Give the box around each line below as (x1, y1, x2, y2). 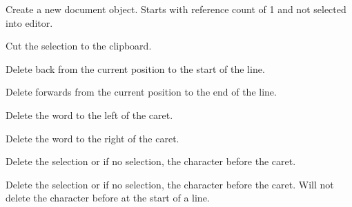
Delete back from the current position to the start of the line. (6, 61, 265, 76)
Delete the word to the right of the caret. (6, 131, 179, 145)
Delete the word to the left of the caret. (6, 107, 173, 122)
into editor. (6, 15, 53, 30)
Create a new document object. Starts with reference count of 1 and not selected (6, 2, 346, 16)
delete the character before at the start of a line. (6, 190, 210, 205)
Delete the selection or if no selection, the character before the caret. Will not (6, 177, 334, 191)
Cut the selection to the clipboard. (6, 39, 152, 53)
